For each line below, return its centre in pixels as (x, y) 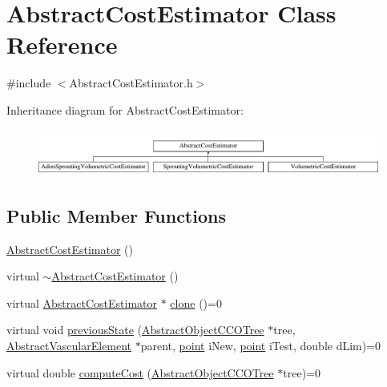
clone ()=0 (196, 302)
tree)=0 (302, 372)
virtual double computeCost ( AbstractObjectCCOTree (140, 372)
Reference (62, 44)
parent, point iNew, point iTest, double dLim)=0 (261, 345)
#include (29, 83)
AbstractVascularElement (69, 345)
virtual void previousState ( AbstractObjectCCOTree (135, 330)
